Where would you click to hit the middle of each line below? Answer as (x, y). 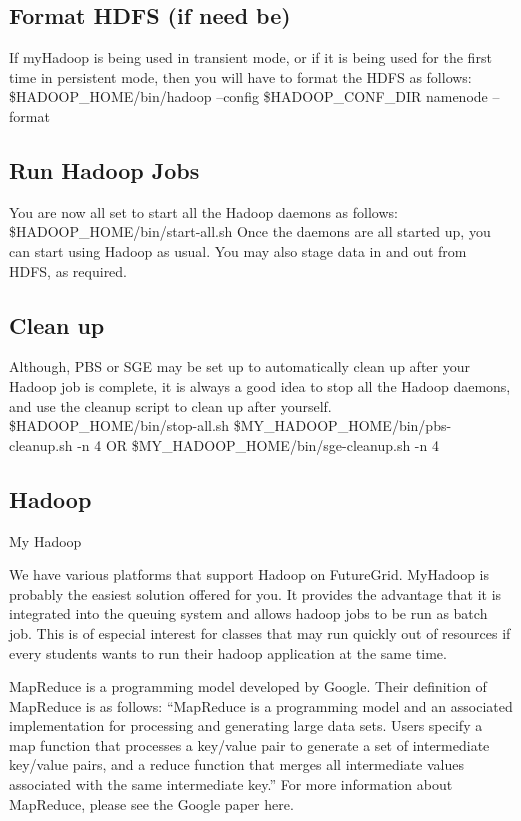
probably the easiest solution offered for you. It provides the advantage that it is (255, 593)
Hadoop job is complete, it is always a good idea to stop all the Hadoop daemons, (260, 385)
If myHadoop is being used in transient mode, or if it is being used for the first (250, 57)
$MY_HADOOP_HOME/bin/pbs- (342, 425)
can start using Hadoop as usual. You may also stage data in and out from (238, 250)
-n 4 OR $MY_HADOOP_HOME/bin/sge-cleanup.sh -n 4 (258, 444)
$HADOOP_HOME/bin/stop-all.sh (119, 425)
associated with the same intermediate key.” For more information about (231, 784)
